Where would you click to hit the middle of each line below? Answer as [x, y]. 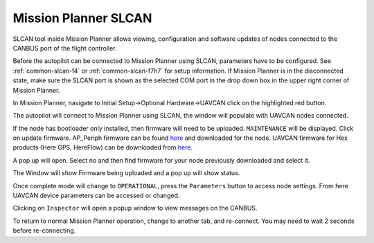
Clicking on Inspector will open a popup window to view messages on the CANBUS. [135, 208]
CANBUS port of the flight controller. [65, 48]
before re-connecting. [44, 231]
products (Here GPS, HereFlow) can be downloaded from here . [103, 147]
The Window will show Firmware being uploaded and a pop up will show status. [126, 173]
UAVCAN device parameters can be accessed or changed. [96, 196]
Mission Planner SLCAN [82, 18]
